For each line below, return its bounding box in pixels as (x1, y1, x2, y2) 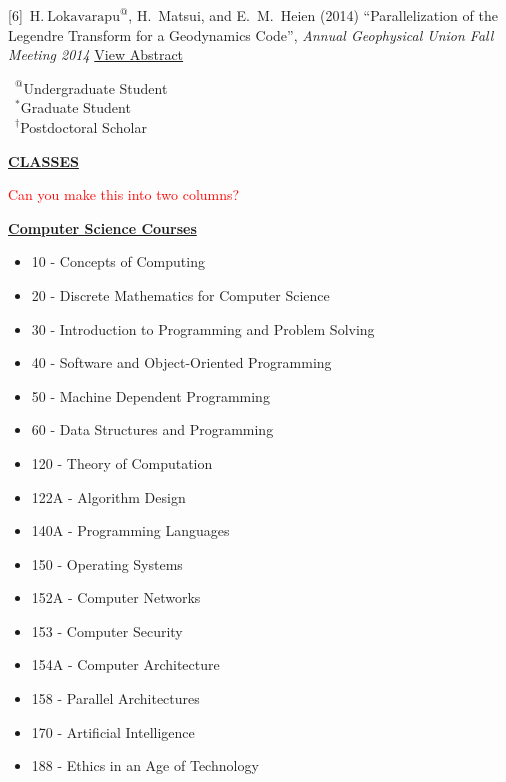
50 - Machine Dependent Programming (31, 385, 270, 406)
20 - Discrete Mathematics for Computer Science (31, 284, 330, 305)
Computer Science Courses (8, 217, 197, 238)
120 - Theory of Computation (31, 452, 213, 473)
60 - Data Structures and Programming (31, 419, 274, 440)
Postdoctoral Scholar (20, 116, 147, 137)
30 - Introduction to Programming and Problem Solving (31, 318, 375, 339)
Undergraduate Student (23, 77, 168, 98)
